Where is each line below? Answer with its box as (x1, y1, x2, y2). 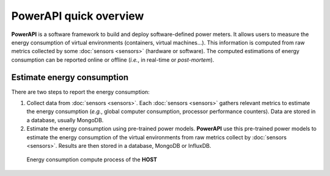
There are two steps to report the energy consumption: (11, 88, 150, 95)
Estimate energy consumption (11, 72, 129, 82)
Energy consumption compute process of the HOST (26, 156, 158, 163)
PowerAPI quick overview (11, 9, 144, 23)
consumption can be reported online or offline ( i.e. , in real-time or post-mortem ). (11, 56, 215, 64)
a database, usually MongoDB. (26, 116, 104, 123)
